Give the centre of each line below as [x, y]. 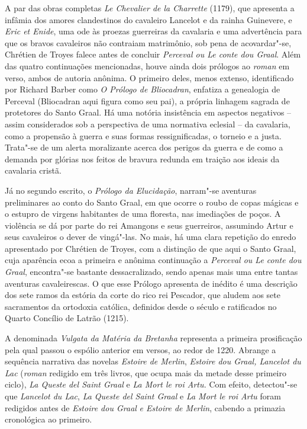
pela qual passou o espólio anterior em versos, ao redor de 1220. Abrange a [140, 349]
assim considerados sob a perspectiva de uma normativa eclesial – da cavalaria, [148, 124]
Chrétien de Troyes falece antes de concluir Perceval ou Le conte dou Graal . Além [153, 54]
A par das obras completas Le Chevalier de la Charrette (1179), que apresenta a [150, 8]
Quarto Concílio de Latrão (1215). [67, 318]
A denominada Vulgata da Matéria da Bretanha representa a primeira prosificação [153, 338]
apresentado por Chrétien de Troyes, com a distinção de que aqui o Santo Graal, [151, 248]
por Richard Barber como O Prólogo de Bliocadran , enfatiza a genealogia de [143, 89]
